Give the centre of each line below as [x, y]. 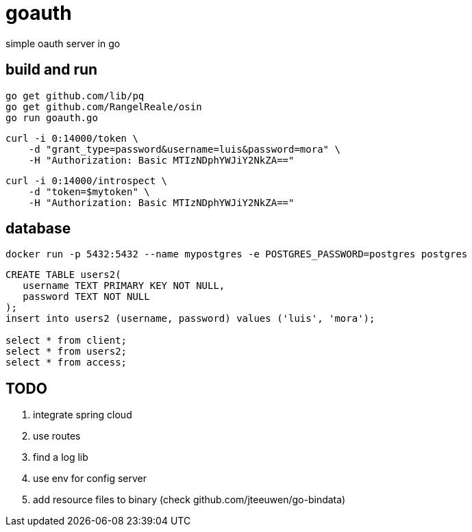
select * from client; [66, 341]
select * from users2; [66, 352]
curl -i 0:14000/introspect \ [87, 180]
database [38, 229]
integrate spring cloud [83, 415]
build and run [52, 70]
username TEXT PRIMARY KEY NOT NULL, [124, 286]
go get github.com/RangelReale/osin [104, 106]
